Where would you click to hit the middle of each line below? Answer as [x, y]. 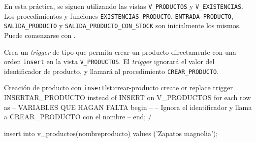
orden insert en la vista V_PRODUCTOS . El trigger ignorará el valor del [109, 61]
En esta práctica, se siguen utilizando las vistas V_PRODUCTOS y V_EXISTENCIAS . [124, 6]
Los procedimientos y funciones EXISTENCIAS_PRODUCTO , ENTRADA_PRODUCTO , [119, 16]
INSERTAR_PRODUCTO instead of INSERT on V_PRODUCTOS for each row [128, 97]
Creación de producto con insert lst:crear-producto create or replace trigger [118, 88]
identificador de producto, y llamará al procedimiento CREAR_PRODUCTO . [112, 71]
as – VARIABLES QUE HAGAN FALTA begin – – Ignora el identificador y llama [128, 107]
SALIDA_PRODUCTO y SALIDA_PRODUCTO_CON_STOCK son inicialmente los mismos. [123, 25]
